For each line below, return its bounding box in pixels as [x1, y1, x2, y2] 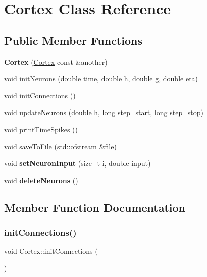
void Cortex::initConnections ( [4, 246, 98, 256]
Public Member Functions [4, 32, 142, 48]
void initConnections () [4, 90, 76, 100]
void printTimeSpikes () [4, 124, 78, 134]
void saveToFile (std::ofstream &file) [4, 141, 117, 151]
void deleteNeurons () [4, 175, 78, 185]
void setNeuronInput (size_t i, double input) [4, 158, 151, 169]
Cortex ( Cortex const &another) [4, 56, 108, 67]
